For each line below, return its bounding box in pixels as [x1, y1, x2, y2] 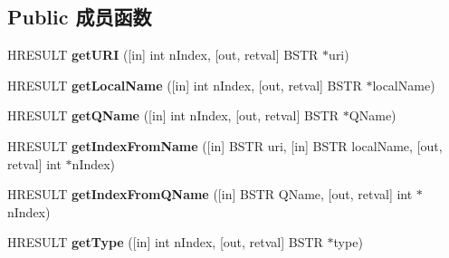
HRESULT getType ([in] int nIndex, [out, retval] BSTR [7, 233, 323, 252]
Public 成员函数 [7, 3, 152, 31]
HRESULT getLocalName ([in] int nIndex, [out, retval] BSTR [7, 75, 362, 94]
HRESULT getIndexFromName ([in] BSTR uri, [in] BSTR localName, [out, [7, 136, 443, 155]
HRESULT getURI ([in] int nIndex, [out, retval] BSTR [7, 45, 319, 64]
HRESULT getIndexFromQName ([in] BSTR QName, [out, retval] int [7, 185, 413, 204]
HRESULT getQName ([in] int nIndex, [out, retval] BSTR [7, 106, 339, 125]
